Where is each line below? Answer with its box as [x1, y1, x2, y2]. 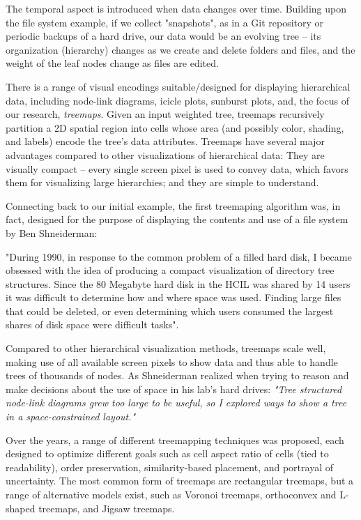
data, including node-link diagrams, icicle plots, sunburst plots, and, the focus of [6, 93, 349, 107]
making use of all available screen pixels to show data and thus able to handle [6, 354, 338, 369]
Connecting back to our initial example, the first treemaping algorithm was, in [6, 198, 341, 213]
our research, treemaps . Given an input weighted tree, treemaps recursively [6, 107, 325, 121]
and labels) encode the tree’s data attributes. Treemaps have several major [6, 134, 325, 148]
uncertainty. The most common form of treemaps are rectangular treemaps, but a [6, 473, 354, 488]
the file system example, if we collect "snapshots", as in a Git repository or [6, 15, 324, 29]
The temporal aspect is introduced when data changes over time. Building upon [6, 1, 346, 15]
